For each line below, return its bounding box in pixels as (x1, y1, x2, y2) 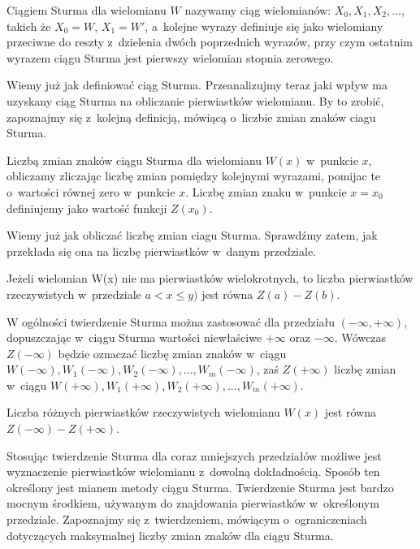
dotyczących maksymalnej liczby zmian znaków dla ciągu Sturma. (6, 526, 334, 543)
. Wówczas (334, 329, 387, 346)
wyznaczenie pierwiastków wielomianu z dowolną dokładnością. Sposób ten (6, 463, 380, 480)
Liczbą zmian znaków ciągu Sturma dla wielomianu (6, 151, 262, 168)
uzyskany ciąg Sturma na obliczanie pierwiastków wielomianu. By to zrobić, (6, 92, 384, 109)
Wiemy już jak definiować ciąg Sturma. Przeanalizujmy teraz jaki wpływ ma (6, 76, 388, 93)
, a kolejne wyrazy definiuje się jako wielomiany (145, 17, 383, 34)
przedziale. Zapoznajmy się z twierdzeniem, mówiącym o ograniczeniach (6, 511, 367, 528)
